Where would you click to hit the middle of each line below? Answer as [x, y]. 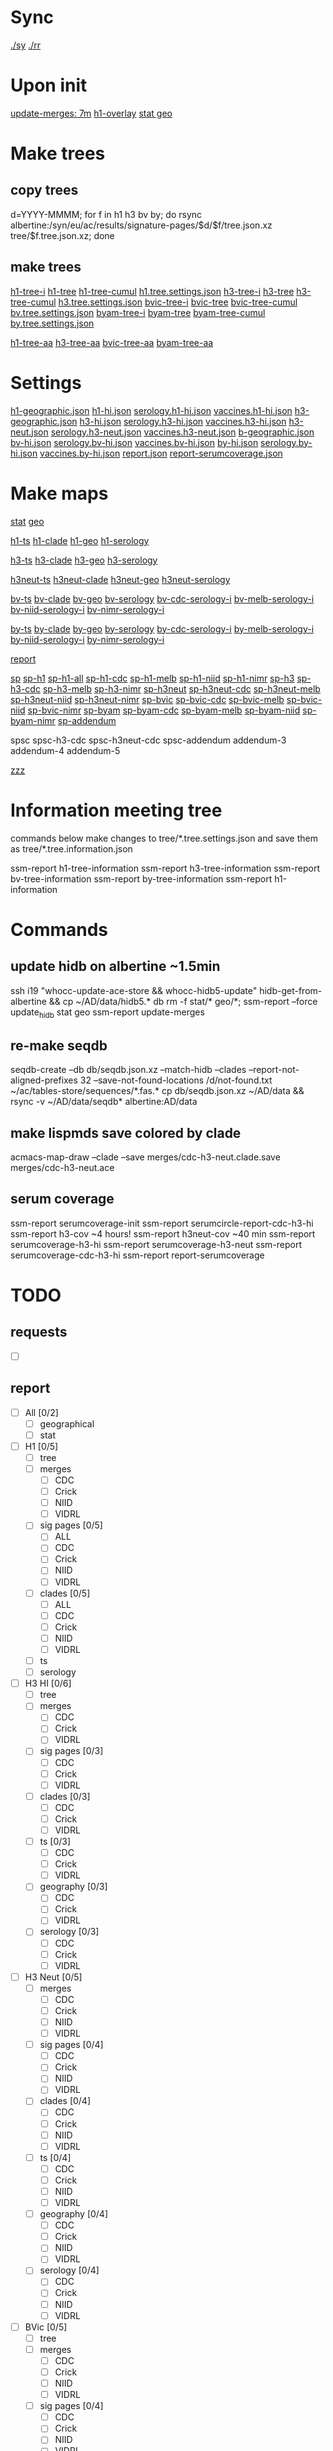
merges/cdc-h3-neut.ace [62, 1167]
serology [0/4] [69, 2270]
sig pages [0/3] [71, 1751]
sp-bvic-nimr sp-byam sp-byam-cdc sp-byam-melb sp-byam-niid [164, 710]
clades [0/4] [65, 2101]
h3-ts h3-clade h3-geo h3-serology [84, 560]
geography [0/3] [73, 1887]
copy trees [44, 190]
